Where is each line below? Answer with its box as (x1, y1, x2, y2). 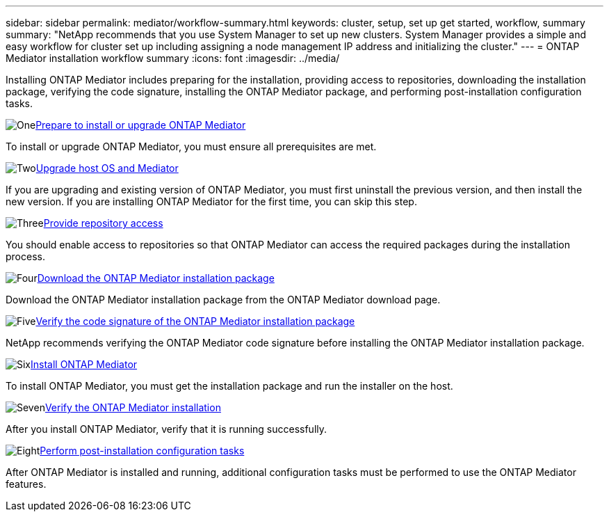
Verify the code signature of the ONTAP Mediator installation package (35, 315, 355, 327)
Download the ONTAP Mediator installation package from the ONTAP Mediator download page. (6, 294, 441, 305)
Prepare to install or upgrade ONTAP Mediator (35, 119, 246, 131)
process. (6, 250, 45, 262)
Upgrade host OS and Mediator (35, 162, 179, 174)
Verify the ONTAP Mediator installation (44, 401, 221, 413)
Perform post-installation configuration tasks (40, 445, 245, 456)
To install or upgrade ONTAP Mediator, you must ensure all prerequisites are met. (6, 141, 377, 152)
